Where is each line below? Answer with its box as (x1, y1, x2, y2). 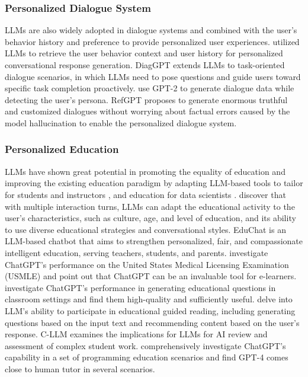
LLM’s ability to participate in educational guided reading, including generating (5, 304, 296, 317)
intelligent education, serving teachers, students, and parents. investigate (5, 246, 268, 258)
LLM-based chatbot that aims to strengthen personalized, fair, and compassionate (5, 235, 303, 247)
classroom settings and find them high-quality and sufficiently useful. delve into (5, 293, 293, 305)
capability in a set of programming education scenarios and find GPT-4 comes (5, 351, 288, 363)
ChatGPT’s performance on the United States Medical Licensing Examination (5, 258, 289, 270)
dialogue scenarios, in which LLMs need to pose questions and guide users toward (5, 70, 301, 82)
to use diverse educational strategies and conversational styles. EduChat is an (5, 223, 286, 235)
